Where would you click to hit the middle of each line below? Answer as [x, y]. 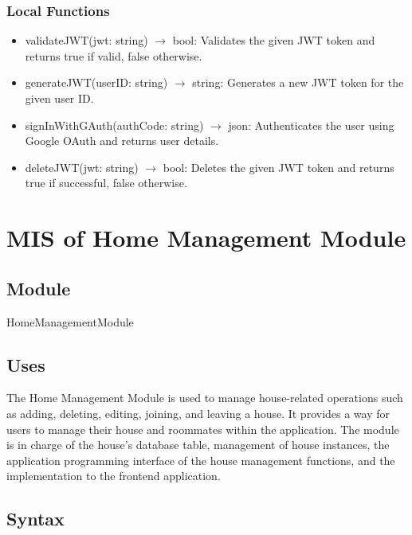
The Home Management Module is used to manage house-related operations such [205, 398]
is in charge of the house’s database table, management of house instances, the [198, 445]
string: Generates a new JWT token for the [298, 82]
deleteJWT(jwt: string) [82, 167]
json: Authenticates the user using [311, 125]
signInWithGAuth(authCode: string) [114, 125]
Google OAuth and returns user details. [122, 141]
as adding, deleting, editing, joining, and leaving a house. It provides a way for [198, 413]
